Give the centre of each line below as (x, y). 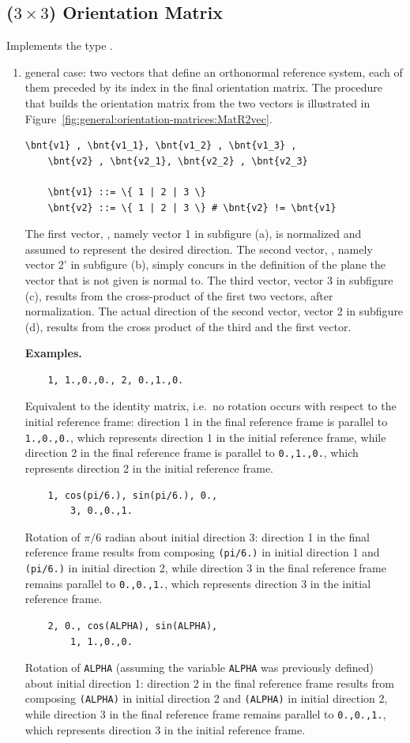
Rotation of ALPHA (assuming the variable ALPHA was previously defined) (199, 668)
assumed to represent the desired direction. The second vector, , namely (199, 249)
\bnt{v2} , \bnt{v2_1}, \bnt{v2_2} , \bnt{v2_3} (178, 161)
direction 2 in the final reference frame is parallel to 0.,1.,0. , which (192, 453)
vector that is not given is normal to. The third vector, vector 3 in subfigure (209, 279)
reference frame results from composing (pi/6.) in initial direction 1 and (202, 552)
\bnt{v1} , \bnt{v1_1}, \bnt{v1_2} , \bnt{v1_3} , (161, 146)
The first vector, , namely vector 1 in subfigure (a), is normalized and (193, 234)
